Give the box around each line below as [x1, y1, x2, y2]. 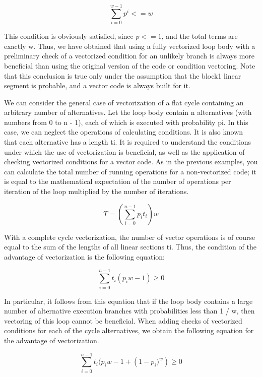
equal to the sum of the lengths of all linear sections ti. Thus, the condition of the [4, 241, 256, 252]
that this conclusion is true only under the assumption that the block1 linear [4, 70, 241, 81]
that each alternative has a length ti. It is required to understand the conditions [4, 137, 251, 147]
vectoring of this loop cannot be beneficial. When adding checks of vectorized [4, 315, 242, 326]
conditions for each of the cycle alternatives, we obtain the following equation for [4, 325, 254, 336]
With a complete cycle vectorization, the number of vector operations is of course [4, 231, 255, 242]
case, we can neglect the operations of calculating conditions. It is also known [4, 127, 243, 137]
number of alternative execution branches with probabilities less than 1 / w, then [4, 305, 255, 316]
